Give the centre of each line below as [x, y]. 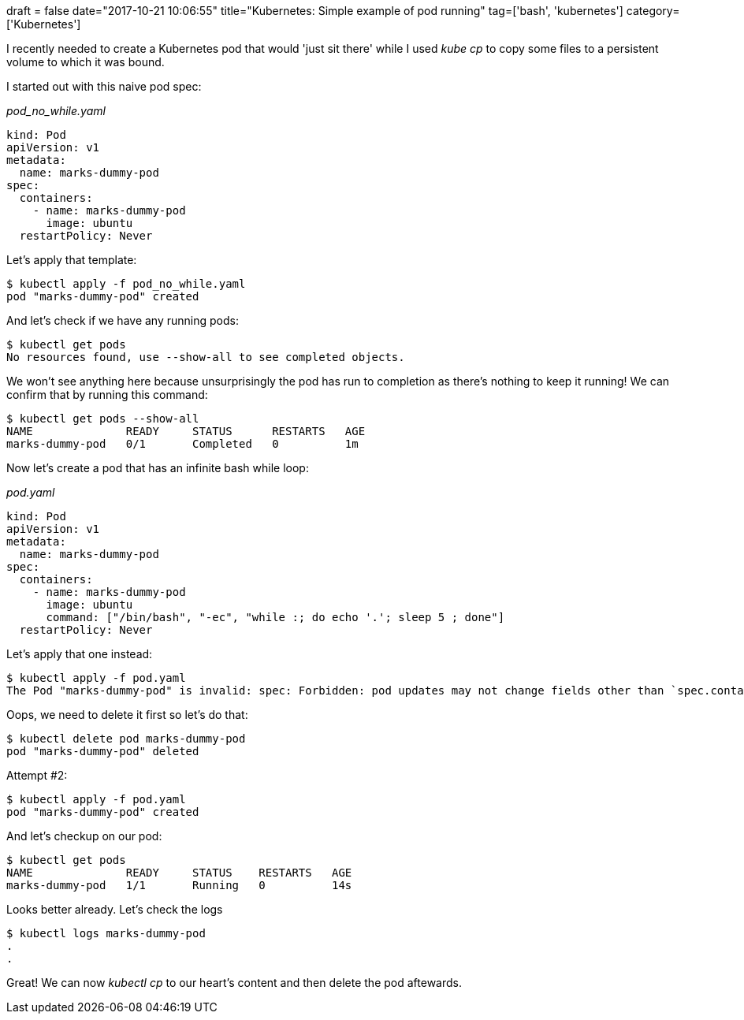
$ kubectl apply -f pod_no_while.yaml [126, 284]
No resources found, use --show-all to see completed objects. [206, 357]
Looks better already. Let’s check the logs [115, 909]
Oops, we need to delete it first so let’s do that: [127, 715]
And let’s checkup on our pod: [84, 836]
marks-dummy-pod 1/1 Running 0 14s [179, 885]
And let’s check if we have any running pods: [123, 320]
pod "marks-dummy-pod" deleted [103, 751]
